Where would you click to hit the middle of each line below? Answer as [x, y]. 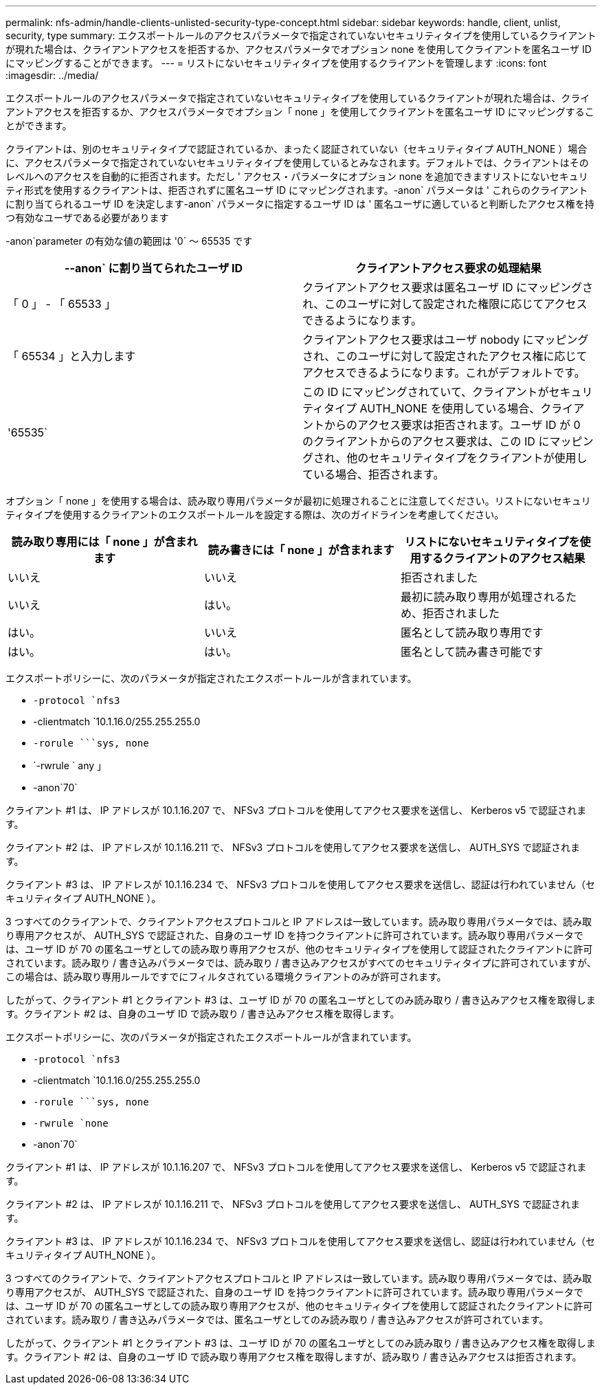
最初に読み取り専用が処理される [483, 597]
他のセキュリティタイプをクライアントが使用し [467, 458]
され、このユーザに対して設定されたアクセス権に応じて [445, 356]
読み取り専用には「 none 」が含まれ [104, 542]
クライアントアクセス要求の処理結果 [448, 268]
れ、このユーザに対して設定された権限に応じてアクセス [445, 304]
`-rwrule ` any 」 [70, 765]
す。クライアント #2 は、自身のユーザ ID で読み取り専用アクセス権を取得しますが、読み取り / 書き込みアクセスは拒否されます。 [294, 1357]
